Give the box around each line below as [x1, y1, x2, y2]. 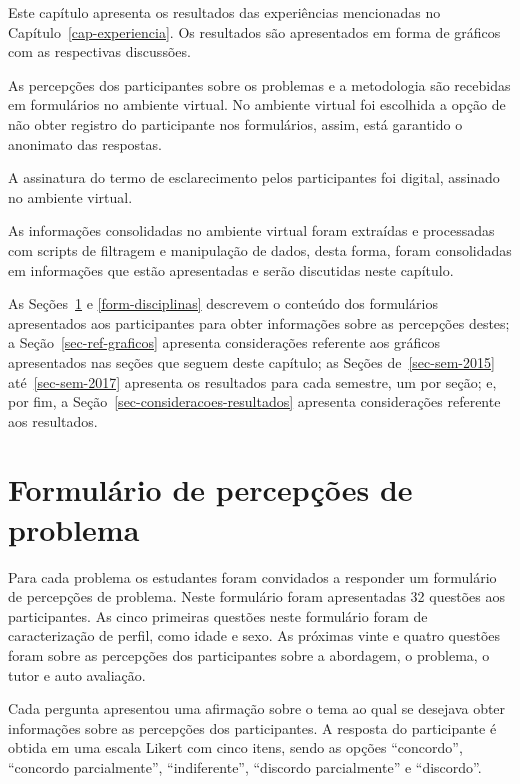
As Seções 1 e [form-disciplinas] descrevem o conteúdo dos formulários [8, 293, 439, 314]
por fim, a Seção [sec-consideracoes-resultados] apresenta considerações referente [8, 391, 501, 412]
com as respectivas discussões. [8, 41, 191, 62]
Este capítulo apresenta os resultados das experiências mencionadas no [8, 2, 441, 22]
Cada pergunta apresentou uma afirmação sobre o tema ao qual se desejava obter [8, 698, 506, 719]
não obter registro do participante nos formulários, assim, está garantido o [8, 113, 463, 134]
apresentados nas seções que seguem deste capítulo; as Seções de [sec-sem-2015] [8, 351, 495, 372]
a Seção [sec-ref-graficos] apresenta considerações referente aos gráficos [8, 332, 441, 353]
